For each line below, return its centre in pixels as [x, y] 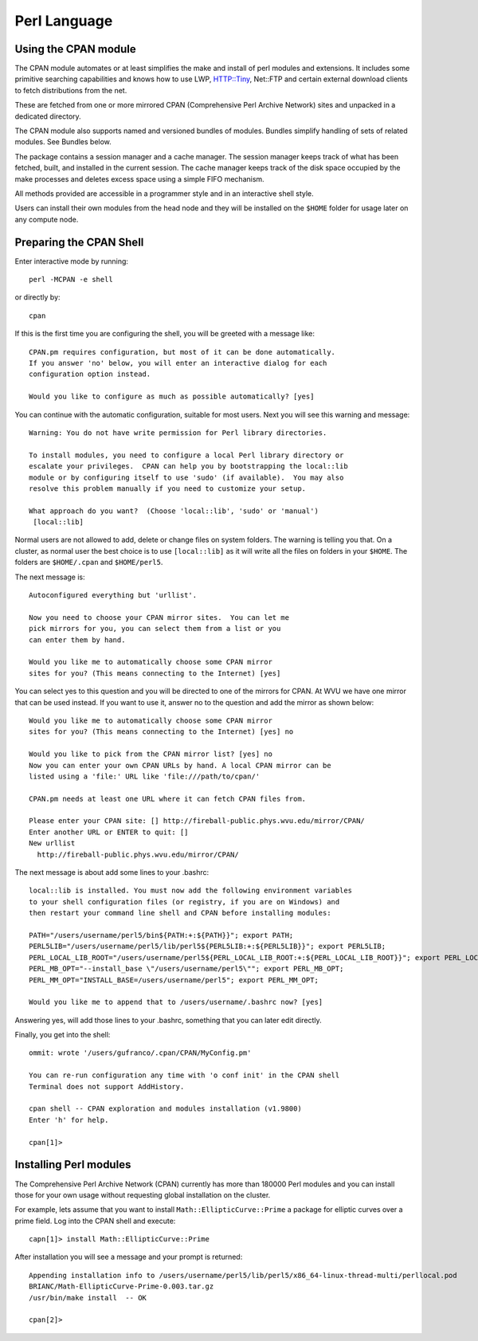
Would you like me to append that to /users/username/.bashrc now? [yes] [176, 1002]
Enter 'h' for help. [69, 1120]
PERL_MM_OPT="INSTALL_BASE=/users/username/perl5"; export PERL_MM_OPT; [174, 980]
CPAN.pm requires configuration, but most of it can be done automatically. [182, 352]
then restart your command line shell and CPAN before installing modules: [180, 913]
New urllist [52, 843]
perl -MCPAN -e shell [71, 280]
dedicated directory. [48, 116]
